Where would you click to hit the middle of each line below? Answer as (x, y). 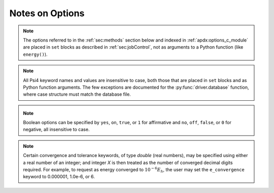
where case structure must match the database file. (77, 94)
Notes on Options (47, 13)
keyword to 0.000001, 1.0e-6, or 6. (59, 177)
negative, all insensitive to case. (56, 130)
